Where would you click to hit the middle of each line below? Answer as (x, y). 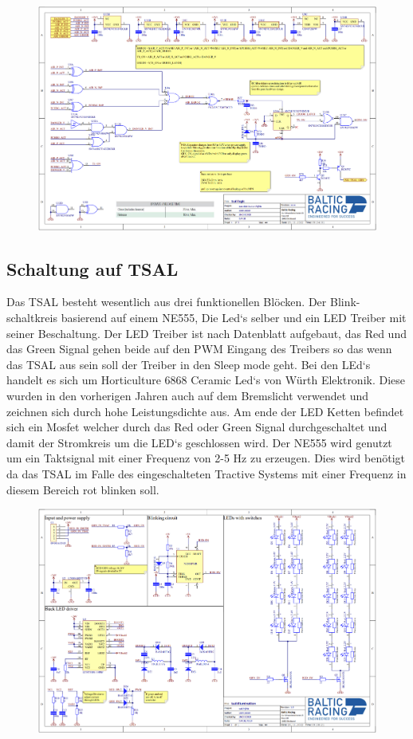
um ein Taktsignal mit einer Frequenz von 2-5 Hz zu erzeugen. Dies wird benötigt (206, 458)
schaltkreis (32, 317)
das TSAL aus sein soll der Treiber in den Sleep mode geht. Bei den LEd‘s (189, 364)
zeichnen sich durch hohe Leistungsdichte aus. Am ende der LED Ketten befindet (205, 411)
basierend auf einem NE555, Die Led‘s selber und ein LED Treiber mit (234, 317)
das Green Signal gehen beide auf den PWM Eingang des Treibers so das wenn (199, 349)
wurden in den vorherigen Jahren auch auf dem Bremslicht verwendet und (188, 395)
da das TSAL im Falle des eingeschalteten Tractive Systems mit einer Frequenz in (206, 473)
